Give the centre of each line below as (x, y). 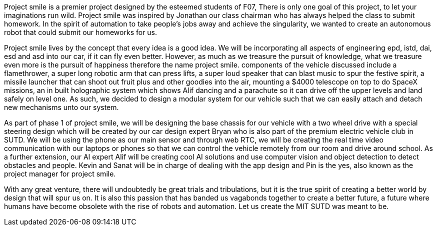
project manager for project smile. (60, 174)
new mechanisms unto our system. (61, 107)
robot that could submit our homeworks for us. (81, 32)
